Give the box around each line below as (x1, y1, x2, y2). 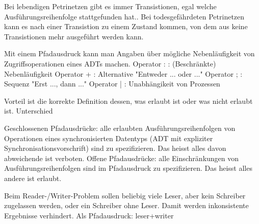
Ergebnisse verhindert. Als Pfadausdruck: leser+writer (4, 210, 174, 220)
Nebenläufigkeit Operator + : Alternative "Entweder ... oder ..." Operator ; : (4, 68, 243, 79)
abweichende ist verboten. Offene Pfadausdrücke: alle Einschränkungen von (4, 152, 239, 163)
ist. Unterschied (4, 105, 53, 116)
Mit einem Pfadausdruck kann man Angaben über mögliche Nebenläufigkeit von (4, 48, 255, 59)
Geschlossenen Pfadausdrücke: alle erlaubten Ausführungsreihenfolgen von (4, 122, 236, 133)
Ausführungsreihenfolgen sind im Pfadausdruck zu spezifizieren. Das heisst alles (4, 163, 252, 173)
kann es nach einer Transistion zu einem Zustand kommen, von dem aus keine (4, 21, 248, 32)
